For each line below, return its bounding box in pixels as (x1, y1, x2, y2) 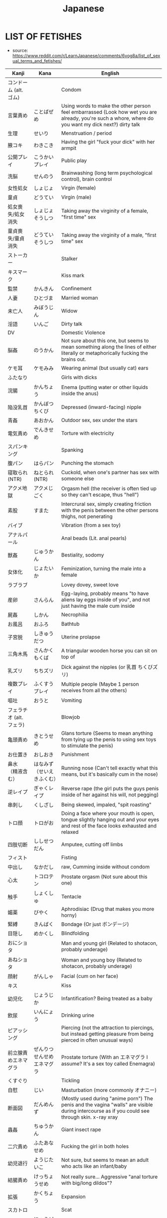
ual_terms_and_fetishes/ (12, 58, 62, 64)
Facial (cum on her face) (61, 973, 118, 979)
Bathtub (61, 620, 80, 627)
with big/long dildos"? (61, 1179, 112, 1186)
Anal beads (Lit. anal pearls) (61, 535, 127, 542)
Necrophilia (61, 611, 88, 618)
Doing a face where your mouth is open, (61, 810, 155, 816)
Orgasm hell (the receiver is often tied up (61, 485, 157, 492)
